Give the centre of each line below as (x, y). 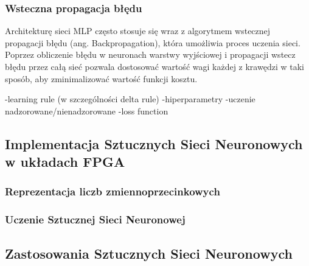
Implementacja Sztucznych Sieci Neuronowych (154, 143)
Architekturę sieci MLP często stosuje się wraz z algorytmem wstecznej (138, 31)
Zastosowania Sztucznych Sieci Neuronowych (149, 253)
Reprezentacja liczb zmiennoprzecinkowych (113, 191)
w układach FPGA (65, 162)
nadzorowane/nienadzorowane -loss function (87, 110)
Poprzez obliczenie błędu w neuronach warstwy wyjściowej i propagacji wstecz (150, 54)
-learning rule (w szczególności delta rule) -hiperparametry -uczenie (130, 99)
